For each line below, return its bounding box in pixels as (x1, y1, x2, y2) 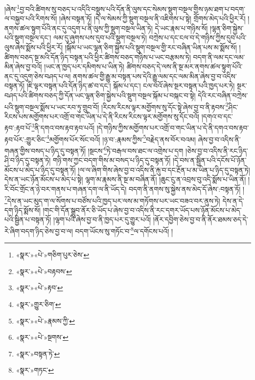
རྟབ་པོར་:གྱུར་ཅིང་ (4, 134, 46, 144)
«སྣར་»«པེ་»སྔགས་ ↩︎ (16, 332, 69, 342)
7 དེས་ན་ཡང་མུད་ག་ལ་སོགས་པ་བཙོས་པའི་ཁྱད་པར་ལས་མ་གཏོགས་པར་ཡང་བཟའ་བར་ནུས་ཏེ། (4, 194, 220, 205)
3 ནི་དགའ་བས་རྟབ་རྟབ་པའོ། (31, 121, 94, 133)
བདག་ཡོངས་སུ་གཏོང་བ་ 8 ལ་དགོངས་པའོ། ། (75, 225, 173, 236)
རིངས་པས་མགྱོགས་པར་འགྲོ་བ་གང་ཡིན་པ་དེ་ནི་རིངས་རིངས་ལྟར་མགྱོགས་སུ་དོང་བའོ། (4, 111, 200, 121)
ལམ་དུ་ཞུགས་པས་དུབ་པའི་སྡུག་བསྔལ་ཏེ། (53, 32, 147, 43)
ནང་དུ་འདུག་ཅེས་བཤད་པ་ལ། (4, 71, 71, 81)
